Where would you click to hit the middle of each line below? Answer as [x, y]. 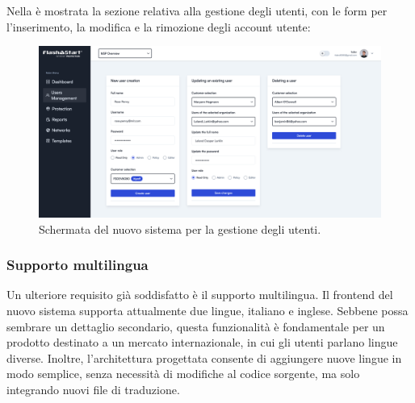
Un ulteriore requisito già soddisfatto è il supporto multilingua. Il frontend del [200, 295]
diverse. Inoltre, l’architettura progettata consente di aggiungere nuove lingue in [204, 357]
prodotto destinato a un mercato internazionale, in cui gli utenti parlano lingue [202, 342]
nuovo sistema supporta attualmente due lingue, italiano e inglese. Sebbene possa [207, 311]
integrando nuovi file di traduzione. [93, 389]
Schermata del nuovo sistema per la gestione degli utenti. [180, 229]
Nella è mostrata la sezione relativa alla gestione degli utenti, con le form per [197, 10]
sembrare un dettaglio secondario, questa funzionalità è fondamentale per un [196, 326]
